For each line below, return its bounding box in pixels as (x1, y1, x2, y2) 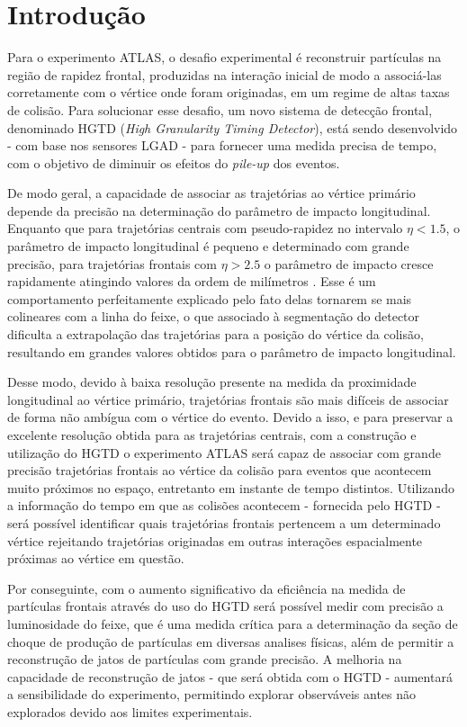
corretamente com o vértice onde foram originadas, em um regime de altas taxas (7, 83, 450, 102)
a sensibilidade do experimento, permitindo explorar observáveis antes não (7, 685, 417, 704)
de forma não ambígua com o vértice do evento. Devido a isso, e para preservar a (7, 408, 454, 426)
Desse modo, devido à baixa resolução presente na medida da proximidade (7, 372, 417, 391)
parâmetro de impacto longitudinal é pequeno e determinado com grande (7, 237, 409, 256)
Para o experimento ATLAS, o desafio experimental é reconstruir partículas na (7, 48, 442, 67)
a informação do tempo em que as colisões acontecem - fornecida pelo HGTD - (7, 496, 441, 515)
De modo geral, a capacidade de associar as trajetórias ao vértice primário (7, 184, 416, 202)
